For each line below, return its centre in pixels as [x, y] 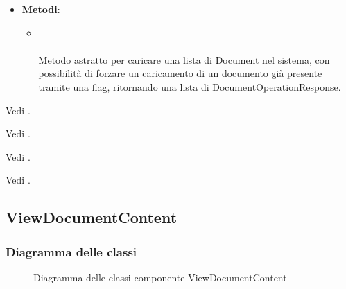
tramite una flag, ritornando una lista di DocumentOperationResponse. [190, 86]
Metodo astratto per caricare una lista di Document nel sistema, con [184, 59]
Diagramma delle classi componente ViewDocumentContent [160, 277]
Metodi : [41, 9]
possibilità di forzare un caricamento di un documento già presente [180, 73]
